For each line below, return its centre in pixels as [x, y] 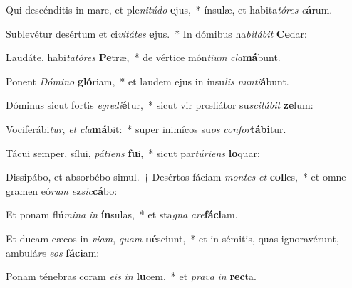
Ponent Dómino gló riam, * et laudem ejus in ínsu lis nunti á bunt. [147, 81]
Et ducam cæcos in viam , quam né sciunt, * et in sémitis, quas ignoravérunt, [172, 238]
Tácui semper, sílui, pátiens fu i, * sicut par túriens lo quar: [133, 153]
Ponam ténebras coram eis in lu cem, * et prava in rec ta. [131, 276]
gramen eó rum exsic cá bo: [62, 190]
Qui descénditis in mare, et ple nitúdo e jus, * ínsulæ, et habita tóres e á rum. [169, 9]
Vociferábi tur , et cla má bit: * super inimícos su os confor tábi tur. [146, 128]
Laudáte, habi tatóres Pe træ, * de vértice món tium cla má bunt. [143, 57]
